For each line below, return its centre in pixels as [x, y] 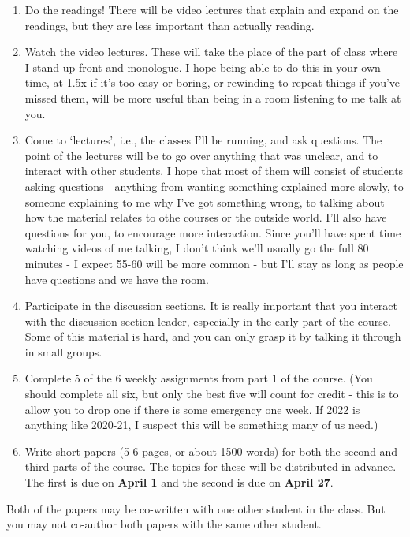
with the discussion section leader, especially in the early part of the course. [208, 321]
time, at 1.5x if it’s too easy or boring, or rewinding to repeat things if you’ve [212, 82]
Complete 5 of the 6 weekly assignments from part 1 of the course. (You [199, 378]
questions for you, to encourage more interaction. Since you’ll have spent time [213, 232]
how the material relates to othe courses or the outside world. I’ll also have [206, 217]
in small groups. [63, 351]
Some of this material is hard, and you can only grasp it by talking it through [213, 336]
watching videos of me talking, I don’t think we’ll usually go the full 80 [197, 248]
